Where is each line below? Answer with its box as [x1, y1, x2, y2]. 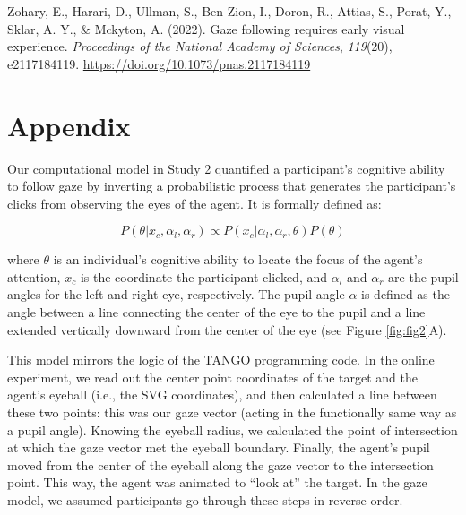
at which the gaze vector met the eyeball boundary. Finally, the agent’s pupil [7, 438, 430, 457]
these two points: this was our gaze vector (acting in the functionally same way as [7, 403, 457, 422]
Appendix [7, 107, 131, 143]
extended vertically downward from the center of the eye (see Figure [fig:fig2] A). [7, 320, 447, 339]
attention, [7, 267, 61, 286]
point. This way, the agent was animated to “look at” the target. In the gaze [7, 473, 427, 492]
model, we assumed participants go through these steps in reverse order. [7, 491, 403, 509]
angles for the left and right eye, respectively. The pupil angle [7, 285, 345, 304]
